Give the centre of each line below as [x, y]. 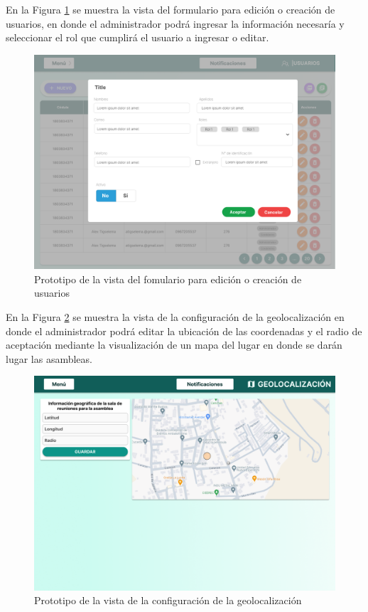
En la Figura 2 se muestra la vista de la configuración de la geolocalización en [175, 317]
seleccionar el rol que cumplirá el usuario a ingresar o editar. [137, 37]
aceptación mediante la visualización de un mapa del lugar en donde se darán [174, 345]
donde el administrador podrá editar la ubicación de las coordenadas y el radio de [184, 331]
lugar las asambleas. [49, 358]
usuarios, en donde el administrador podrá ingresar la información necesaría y [175, 23]
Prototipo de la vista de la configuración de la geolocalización [168, 600]
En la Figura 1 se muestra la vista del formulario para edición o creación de [171, 9]
